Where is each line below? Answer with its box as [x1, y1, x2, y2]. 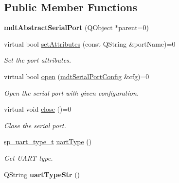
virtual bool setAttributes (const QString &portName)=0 [4, 38, 176, 49]
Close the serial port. [4, 120, 66, 130]
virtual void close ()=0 [4, 104, 72, 114]
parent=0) [118, 22, 149, 33]
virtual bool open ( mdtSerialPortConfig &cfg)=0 [4, 71, 149, 81]
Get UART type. [4, 152, 53, 163]
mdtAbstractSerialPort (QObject [4, 22, 113, 33]
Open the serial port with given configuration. [4, 87, 139, 98]
